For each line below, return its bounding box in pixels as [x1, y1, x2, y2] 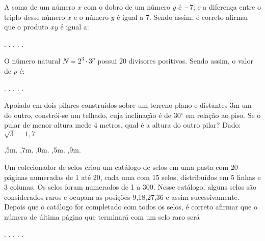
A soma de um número [4, 2, 75, 12]
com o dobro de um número [84, 2, 170, 12]
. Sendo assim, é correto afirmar [149, 11, 249, 22]
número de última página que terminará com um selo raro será [4, 212, 200, 222]
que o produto [4, 21, 48, 32]
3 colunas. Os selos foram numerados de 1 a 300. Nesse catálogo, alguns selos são [4, 182, 257, 192]
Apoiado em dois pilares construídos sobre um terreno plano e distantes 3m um [4, 100, 252, 110]
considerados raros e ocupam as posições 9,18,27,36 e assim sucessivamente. [4, 191, 240, 202]
